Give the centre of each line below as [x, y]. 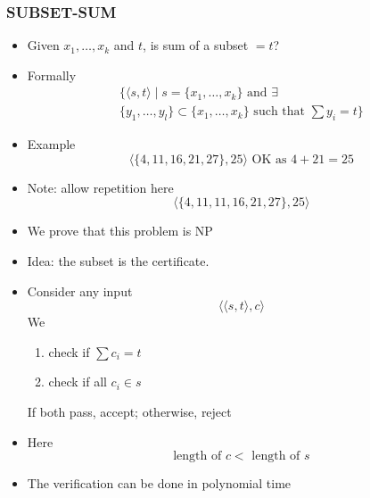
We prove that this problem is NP [120, 231]
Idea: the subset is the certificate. [118, 261]
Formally [52, 75]
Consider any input [80, 290]
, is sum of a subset [196, 45]
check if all [78, 382]
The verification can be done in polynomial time [159, 483]
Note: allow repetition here [100, 187]
